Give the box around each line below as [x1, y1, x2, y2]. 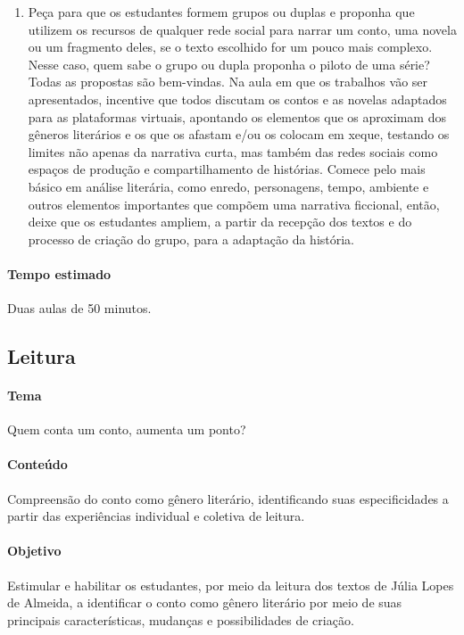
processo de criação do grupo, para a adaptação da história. [28, 229, 355, 248]
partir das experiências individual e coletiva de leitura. [7, 507, 305, 525]
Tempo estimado [7, 264, 112, 283]
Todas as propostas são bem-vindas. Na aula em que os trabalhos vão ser [28, 72, 428, 91]
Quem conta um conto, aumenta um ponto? [7, 420, 246, 439]
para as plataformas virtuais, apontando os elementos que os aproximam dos [28, 107, 446, 126]
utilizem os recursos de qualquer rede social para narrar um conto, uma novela [28, 20, 457, 38]
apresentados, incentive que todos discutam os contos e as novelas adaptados [28, 89, 447, 108]
